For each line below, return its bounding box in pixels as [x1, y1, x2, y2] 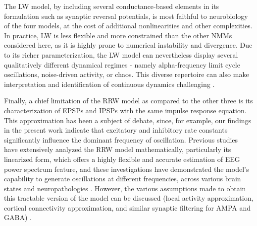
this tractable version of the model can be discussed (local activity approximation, [4, 193, 254, 203]
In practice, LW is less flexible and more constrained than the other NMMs [4, 30, 232, 40]
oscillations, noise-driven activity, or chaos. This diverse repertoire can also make [4, 69, 249, 79]
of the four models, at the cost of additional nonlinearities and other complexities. [4, 20, 253, 31]
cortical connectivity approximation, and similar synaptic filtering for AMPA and [4, 202, 251, 213]
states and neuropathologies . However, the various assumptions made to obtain [4, 183, 246, 193]
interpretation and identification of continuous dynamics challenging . [4, 78, 215, 89]
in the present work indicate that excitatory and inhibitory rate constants [4, 125, 228, 135]
